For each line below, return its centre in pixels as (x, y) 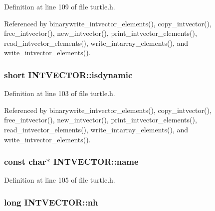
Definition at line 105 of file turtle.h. (60, 180)
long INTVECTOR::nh (51, 202)
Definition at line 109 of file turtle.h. (60, 6)
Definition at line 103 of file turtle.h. (60, 93)
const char (25, 161)
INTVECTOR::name (96, 161)
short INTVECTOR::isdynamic (68, 74)
